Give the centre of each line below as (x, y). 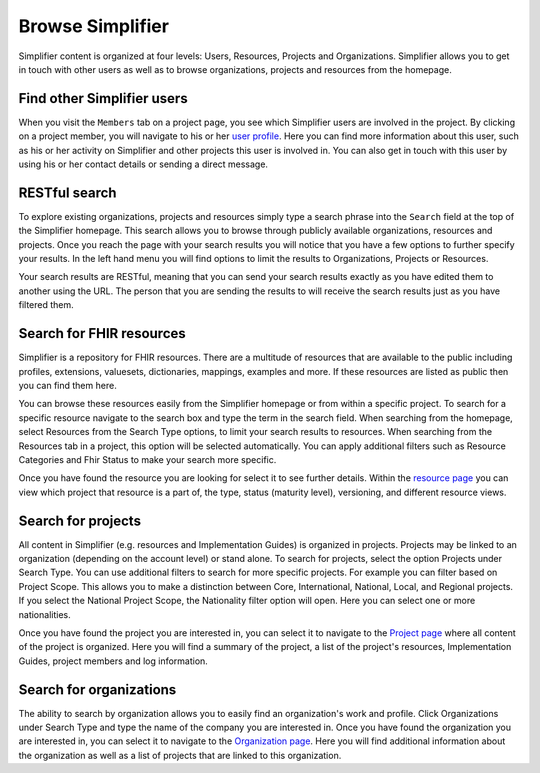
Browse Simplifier (94, 26)
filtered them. (46, 305)
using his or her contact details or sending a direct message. (143, 164)
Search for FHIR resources (102, 333)
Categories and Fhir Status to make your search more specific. (147, 459)
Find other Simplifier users (103, 98)
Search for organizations (97, 689)
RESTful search (67, 192)
